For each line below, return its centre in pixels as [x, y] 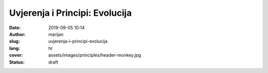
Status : [17, 62]
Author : [17, 34]
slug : [14, 41]
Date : [15, 28]
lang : [15, 48]
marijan [56, 34]
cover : [16, 55]
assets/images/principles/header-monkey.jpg [95, 55]
